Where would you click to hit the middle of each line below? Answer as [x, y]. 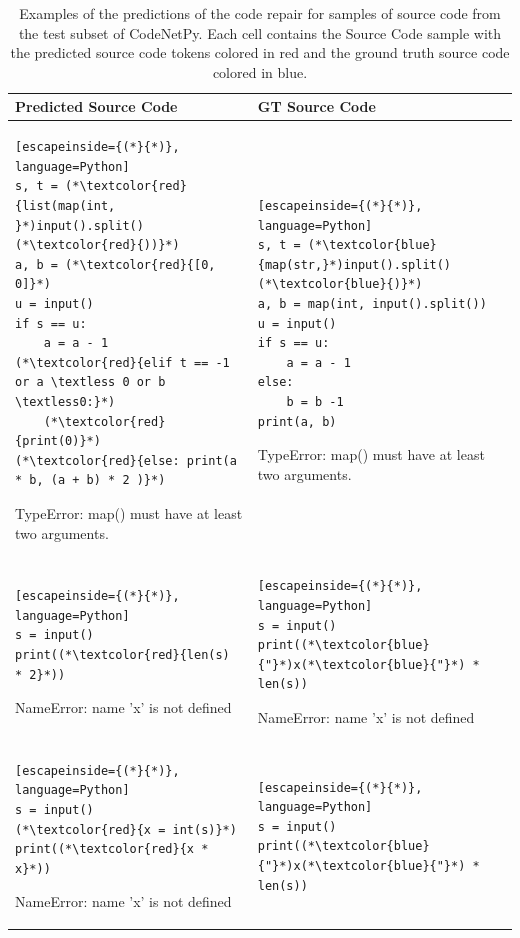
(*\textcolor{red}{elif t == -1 [122, 362]
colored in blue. [260, 71]
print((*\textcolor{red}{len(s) [122, 654]
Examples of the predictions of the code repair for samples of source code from [260, 13]
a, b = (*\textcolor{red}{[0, [115, 264]
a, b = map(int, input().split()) [372, 303]
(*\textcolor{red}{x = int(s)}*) [126, 829]
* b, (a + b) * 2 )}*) [90, 480]
